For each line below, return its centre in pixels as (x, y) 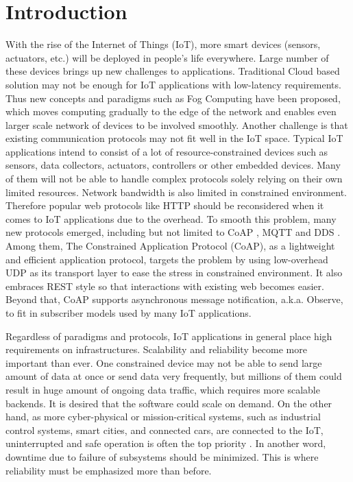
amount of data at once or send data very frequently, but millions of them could (174, 376)
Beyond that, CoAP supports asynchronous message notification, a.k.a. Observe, (174, 299)
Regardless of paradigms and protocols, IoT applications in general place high (169, 336)
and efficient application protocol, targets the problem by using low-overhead (167, 259)
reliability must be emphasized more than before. (109, 470)
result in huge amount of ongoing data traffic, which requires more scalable (163, 389)
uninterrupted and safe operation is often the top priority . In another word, (166, 443)
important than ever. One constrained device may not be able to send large (164, 362)
